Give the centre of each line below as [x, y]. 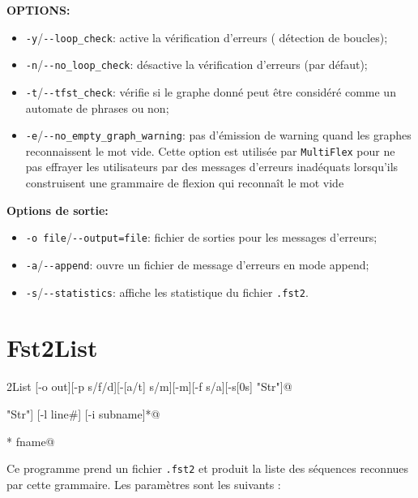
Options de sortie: [58, 210]
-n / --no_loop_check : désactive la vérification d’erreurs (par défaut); [196, 64]
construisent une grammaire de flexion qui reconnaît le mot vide [185, 183]
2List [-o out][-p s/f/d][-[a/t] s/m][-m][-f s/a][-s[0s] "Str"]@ [149, 386]
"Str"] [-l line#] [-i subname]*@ [83, 413]
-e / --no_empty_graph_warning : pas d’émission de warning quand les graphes [218, 135]
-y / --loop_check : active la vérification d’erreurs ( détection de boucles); [207, 37]
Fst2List [52, 348]
